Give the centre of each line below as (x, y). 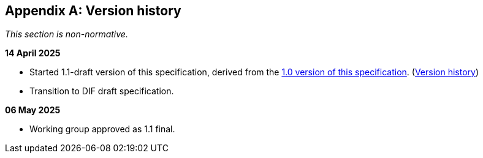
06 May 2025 (33, 110)
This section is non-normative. (67, 34)
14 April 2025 (33, 53)
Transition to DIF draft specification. (102, 91)
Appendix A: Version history (93, 11)
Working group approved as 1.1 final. (102, 129)
